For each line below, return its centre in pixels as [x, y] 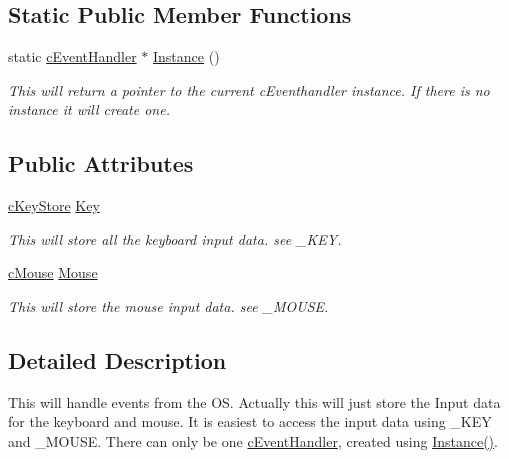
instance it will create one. [89, 109]
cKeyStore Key [54, 205]
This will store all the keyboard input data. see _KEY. [175, 238]
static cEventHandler [72, 56]
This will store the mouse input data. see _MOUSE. [168, 305]
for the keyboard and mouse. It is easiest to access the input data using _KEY [250, 421]
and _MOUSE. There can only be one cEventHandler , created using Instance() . [253, 440]
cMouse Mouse [53, 272]
